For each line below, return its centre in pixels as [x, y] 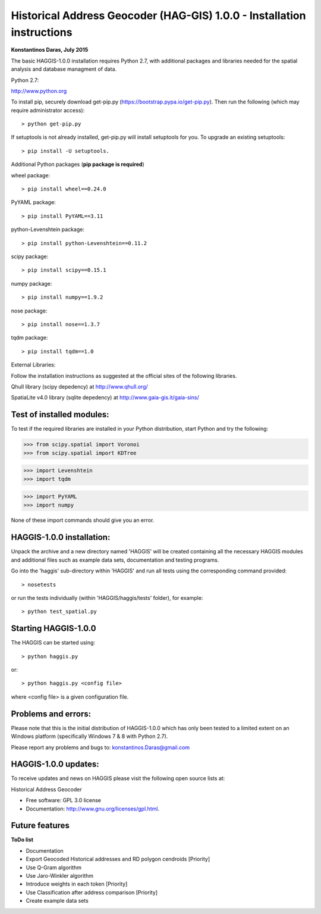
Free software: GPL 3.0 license [63, 800]
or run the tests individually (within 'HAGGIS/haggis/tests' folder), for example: [107, 597]
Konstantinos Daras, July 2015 [50, 50]
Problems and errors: [51, 714]
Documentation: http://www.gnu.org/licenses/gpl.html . [93, 809]
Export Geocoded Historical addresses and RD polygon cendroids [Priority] [118, 859]
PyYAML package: [33, 202]
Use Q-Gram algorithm [53, 867]
